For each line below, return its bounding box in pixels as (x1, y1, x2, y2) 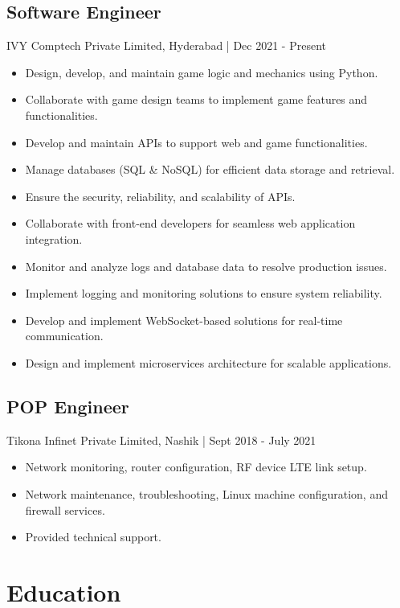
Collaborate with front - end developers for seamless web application (25, 215, 356, 232)
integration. (25, 230, 83, 247)
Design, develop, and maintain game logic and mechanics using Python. (25, 64, 378, 80)
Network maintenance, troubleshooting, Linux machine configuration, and (25, 485, 388, 502)
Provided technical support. (25, 528, 161, 545)
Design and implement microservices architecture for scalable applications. (25, 354, 392, 371)
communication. (25, 327, 104, 344)
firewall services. (25, 501, 105, 518)
